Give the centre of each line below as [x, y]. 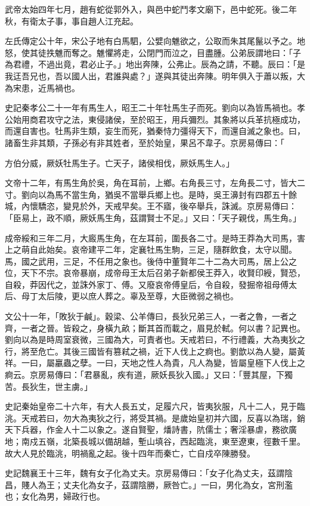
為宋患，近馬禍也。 [42, 87]
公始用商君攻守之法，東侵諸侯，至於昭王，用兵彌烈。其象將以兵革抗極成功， [155, 119]
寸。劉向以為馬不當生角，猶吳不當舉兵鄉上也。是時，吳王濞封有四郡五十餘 [151, 194]
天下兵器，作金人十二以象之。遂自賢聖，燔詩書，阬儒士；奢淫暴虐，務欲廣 [151, 429]
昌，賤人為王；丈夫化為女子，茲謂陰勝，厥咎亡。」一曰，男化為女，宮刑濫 [149, 484]
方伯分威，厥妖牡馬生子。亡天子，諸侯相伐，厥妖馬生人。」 [120, 162]
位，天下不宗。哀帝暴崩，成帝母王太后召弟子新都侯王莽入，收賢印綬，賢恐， [155, 273]
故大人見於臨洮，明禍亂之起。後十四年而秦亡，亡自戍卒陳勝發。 [130, 453]
